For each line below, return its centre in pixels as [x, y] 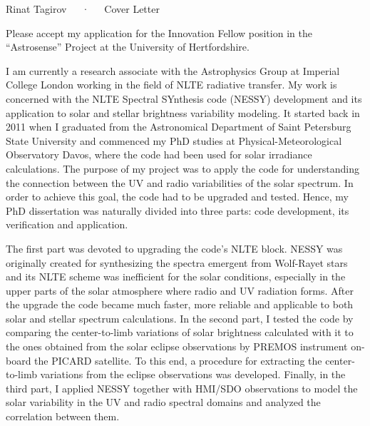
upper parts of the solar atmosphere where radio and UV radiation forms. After [180, 290]
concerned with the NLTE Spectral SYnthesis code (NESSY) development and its [184, 98]
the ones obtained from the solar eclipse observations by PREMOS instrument [177, 346]
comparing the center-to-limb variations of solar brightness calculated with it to [180, 332]
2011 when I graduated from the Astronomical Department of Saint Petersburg [179, 127]
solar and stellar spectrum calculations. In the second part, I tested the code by [180, 318]
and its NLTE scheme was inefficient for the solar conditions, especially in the [176, 277]
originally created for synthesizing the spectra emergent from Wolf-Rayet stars [177, 262]
